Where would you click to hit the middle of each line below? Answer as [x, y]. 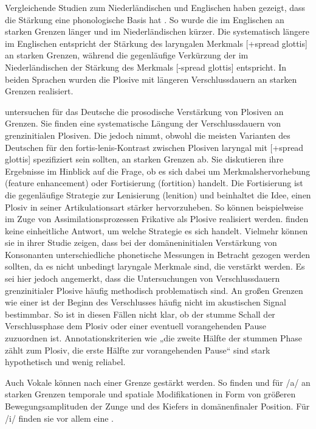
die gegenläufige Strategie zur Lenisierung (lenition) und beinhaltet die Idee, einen [158, 194]
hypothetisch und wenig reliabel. [65, 362]
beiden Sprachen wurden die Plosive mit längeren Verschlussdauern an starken [151, 79]
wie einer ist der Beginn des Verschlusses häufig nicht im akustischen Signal [146, 302]
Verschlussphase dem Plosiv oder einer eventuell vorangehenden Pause [136, 326]
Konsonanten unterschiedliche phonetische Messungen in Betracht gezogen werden [157, 254]
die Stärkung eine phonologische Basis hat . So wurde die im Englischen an [145, 19]
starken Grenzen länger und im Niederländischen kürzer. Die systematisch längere [157, 31]
